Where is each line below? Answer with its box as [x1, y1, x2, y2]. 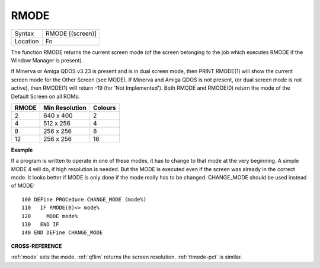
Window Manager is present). [11, 56, 84, 64]
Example [11, 146, 33, 153]
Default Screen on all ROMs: [11, 93, 80, 100]
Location [14, 37, 39, 45]
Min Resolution [43, 103, 87, 112]
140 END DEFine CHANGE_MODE [21, 229, 103, 236]
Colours [92, 103, 116, 112]
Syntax [14, 29, 34, 37]
